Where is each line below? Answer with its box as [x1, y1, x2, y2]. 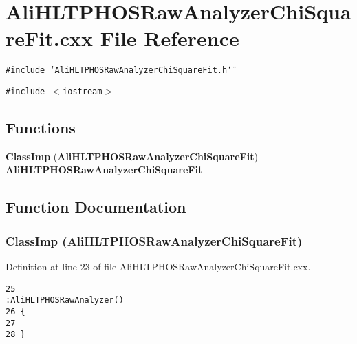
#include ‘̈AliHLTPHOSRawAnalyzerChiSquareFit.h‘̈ [6, 65, 232, 76]
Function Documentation [6, 196, 186, 217]
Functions [6, 117, 76, 138]
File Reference [100, 24, 239, 52]
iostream [63, 86, 102, 96]
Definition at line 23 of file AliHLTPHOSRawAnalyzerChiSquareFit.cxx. [6, 259, 311, 274]
